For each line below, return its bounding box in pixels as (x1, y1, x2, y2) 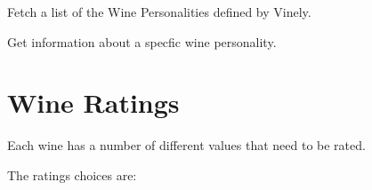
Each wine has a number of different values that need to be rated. (7, 136, 366, 154)
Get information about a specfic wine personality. (7, 32, 277, 51)
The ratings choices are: (7, 165, 137, 184)
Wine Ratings (7, 84, 180, 121)
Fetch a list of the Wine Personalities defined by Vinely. (7, 3, 311, 20)
